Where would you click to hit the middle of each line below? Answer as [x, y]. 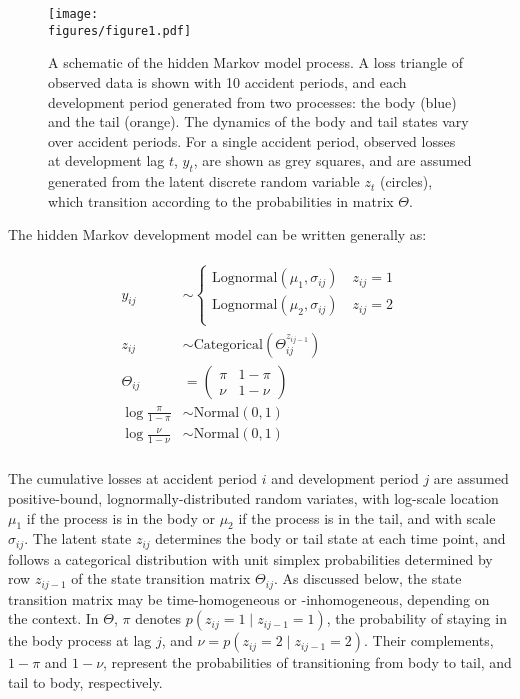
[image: [73, 14]
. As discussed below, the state [367, 578]
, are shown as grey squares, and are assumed [332, 160]
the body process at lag [80, 640]
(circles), [406, 181]
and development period [345, 478]
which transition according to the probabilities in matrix [221, 200]
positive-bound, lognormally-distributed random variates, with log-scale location [253, 497]
